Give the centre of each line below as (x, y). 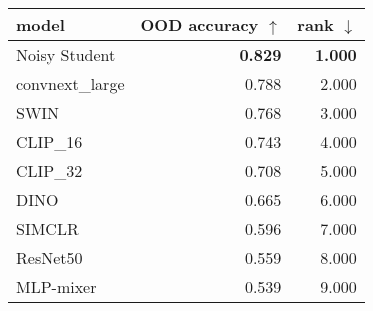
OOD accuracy (199, 24)
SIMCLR (47, 228)
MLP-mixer (56, 286)
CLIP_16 (49, 141)
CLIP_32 (49, 170)
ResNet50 (49, 257)
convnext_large (70, 83)
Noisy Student (66, 54)
